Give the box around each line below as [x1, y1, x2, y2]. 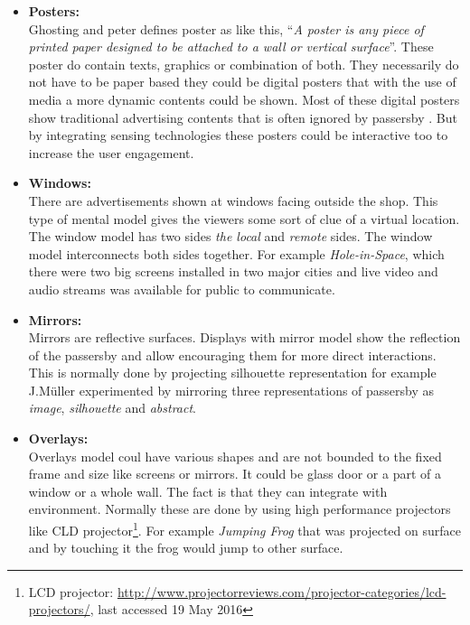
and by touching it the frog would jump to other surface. [28, 538, 343, 557]
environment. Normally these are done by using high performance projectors [28, 499, 451, 518]
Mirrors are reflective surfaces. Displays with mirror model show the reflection [28, 328, 461, 347]
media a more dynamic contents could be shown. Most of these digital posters [28, 89, 460, 108]
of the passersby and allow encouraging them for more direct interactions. [28, 345, 437, 364]
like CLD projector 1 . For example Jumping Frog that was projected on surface [28, 518, 461, 539]
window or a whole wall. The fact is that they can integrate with [28, 481, 388, 500]
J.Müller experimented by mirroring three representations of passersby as [28, 380, 435, 399]
